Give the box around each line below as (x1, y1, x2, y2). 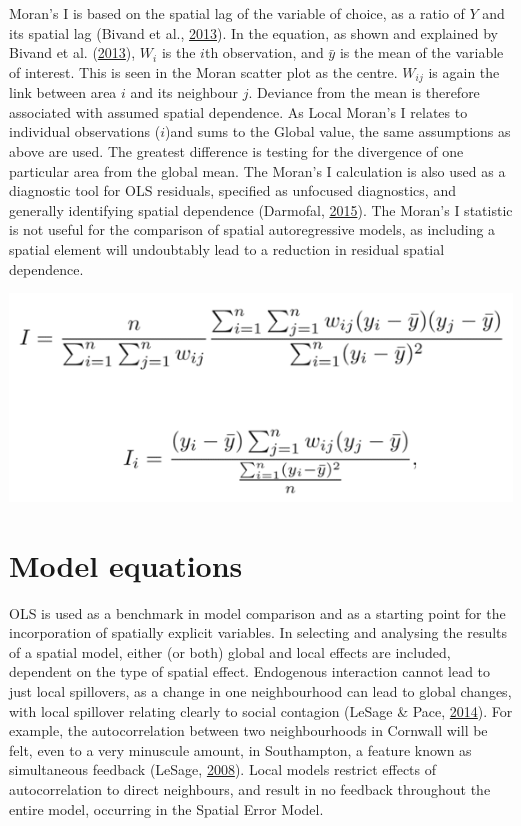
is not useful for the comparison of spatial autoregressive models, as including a (9, 219, 496, 240)
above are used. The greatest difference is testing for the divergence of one (9, 141, 464, 162)
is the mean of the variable (339, 42, 504, 63)
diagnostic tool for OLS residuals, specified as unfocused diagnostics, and (9, 180, 456, 201)
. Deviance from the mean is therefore (248, 82, 480, 103)
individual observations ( (9, 121, 161, 142)
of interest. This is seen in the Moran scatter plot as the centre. (9, 61, 398, 82)
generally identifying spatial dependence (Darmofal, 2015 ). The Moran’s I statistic (9, 199, 513, 220)
